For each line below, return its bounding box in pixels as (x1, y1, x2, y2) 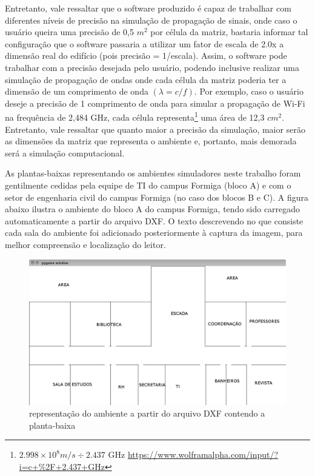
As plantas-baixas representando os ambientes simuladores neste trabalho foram (5, 167, 301, 179)
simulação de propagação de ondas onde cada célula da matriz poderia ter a (5, 73, 287, 85)
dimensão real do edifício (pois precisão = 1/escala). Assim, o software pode (5, 49, 287, 62)
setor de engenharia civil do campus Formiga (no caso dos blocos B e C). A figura (5, 190, 309, 203)
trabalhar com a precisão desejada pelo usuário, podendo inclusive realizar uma (5, 61, 299, 73)
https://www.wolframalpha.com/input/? (127, 448, 279, 461)
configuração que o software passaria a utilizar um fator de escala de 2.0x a (5, 37, 284, 50)
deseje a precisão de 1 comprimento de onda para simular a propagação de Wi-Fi (5, 96, 305, 109)
